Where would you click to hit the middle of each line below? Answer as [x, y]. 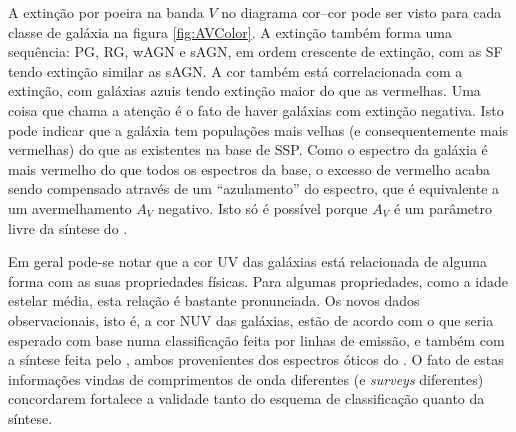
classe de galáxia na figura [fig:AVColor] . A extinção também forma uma [230, 31]
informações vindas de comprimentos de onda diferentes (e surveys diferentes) [246, 378]
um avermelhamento [70, 207]
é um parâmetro [442, 207]
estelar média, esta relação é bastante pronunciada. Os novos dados [214, 300]
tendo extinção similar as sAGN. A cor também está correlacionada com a [235, 70]
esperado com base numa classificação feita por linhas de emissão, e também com [256, 339]
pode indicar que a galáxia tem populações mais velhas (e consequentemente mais [258, 129]
